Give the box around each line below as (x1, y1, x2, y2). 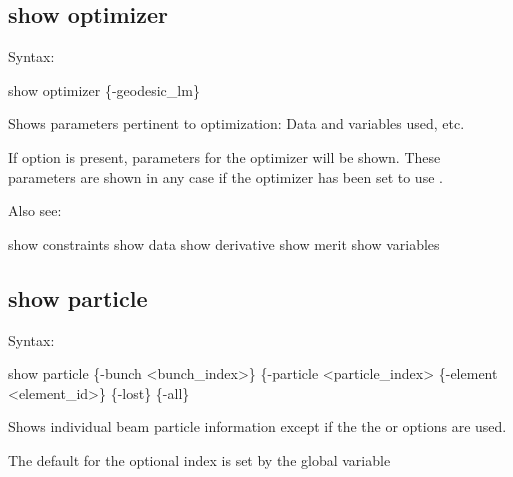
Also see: (8, 200, 62, 221)
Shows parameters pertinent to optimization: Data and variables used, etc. (8, 113, 465, 134)
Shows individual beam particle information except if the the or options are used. (8, 416, 507, 437)
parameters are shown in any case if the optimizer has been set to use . (8, 166, 443, 187)
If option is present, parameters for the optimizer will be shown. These (8, 146, 441, 167)
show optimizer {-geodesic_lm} (8, 79, 200, 100)
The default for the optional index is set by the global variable (8, 449, 391, 470)
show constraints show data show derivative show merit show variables (8, 233, 440, 254)
